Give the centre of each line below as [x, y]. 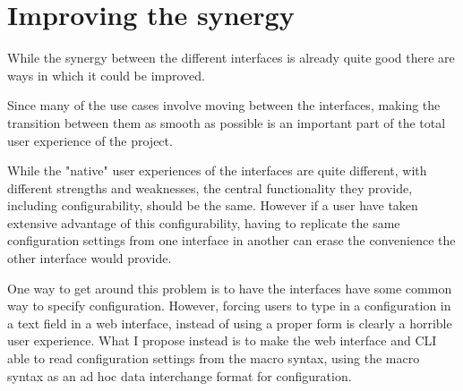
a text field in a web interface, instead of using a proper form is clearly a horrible [230, 323]
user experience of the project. [90, 140]
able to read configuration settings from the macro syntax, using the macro [214, 358]
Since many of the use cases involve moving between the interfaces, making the [224, 105]
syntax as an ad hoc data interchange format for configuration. [180, 375]
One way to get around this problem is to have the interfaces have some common [230, 288]
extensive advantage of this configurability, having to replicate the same [204, 222]
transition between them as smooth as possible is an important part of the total [227, 122]
